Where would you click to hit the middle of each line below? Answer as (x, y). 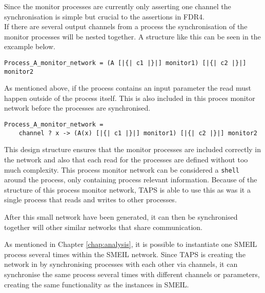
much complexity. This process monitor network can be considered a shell (122, 169)
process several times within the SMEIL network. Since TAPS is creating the (125, 254)
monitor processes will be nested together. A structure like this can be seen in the (132, 36)
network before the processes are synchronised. (77, 108)
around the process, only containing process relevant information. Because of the (131, 180)
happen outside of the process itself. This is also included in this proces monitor (130, 98)
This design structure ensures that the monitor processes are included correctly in (133, 149)
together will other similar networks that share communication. (103, 227)
